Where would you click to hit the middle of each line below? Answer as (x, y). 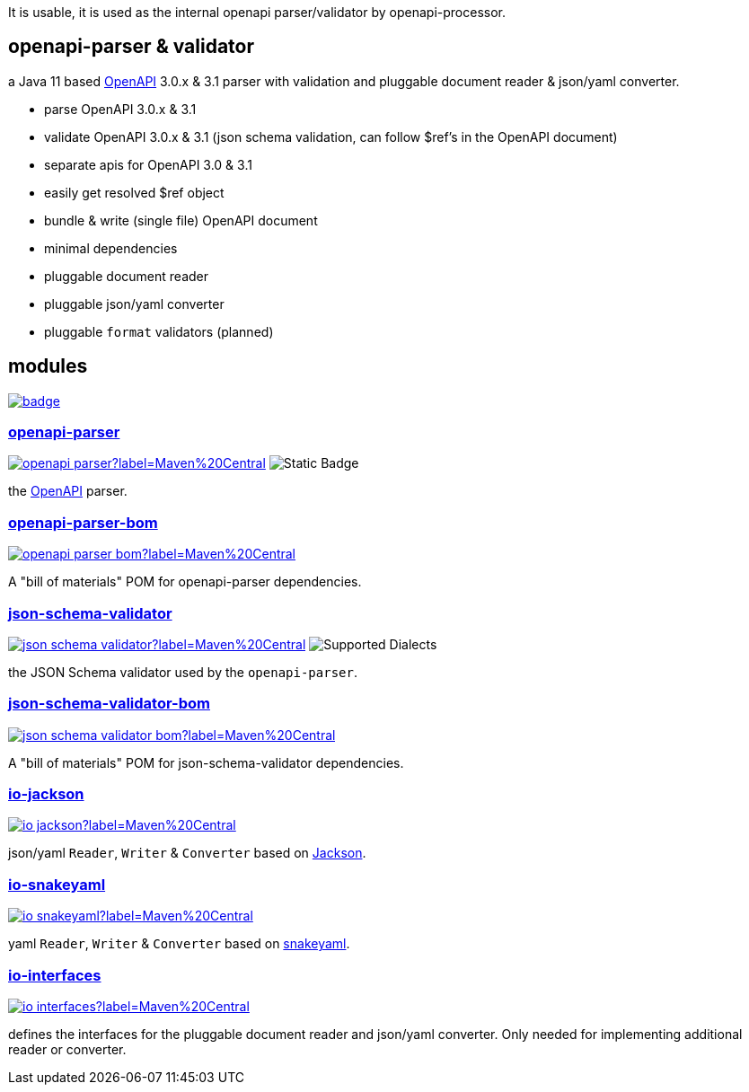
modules (48, 366)
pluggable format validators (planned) (159, 331)
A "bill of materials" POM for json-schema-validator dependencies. (206, 762)
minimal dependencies (111, 248)
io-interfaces (55, 975)
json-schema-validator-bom (109, 704)
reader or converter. (67, 1049)
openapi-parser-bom (83, 522)
